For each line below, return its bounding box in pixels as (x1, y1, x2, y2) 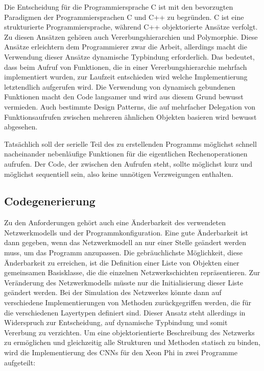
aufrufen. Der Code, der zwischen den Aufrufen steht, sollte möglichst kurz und (4, 158, 253, 169)
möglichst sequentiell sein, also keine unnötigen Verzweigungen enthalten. (4, 168, 233, 179)
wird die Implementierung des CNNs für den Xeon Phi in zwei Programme (4, 347, 237, 358)
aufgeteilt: (4, 357, 36, 367)
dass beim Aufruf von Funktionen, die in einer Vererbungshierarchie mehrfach (4, 61, 247, 72)
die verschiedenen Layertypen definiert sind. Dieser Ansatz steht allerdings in (4, 307, 246, 317)
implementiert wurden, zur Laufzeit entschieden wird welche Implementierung (4, 71, 248, 82)
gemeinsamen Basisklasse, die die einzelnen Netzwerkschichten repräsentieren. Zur (4, 267, 260, 278)
